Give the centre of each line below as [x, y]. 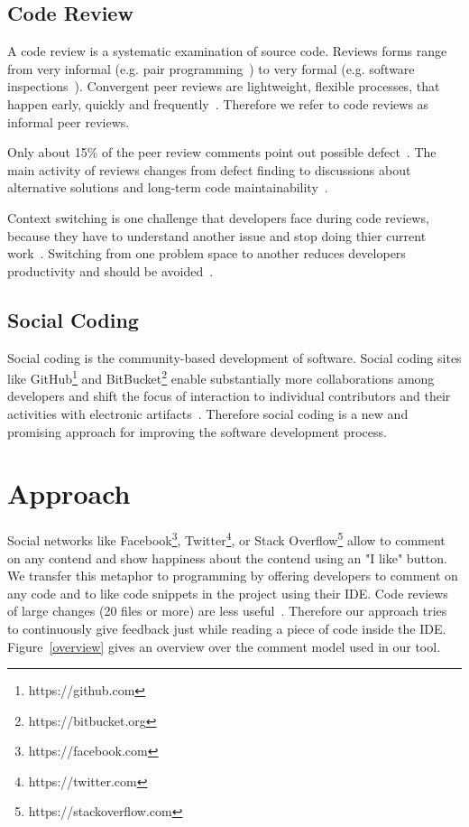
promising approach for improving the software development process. [197, 431]
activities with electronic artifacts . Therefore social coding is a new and [208, 413]
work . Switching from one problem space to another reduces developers [207, 253]
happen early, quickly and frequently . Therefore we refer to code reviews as [218, 103]
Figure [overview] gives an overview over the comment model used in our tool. [224, 646]
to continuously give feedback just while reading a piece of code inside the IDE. [227, 628]
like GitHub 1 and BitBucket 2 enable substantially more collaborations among [221, 377]
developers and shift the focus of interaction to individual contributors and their [229, 396]
